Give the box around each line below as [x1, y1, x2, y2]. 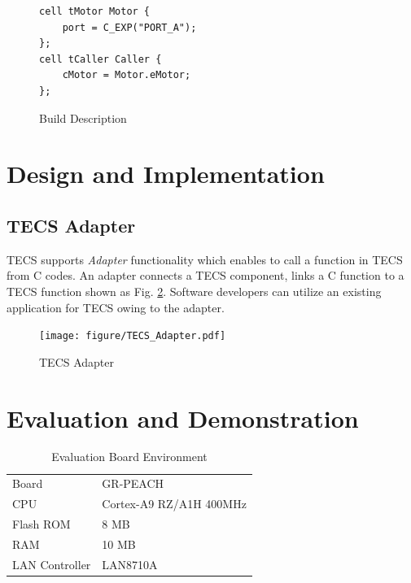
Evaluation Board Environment [51, 448, 208, 465]
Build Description [39, 109, 127, 126]
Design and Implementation [7, 157, 325, 190]
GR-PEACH [102, 475, 164, 492]
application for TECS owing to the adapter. [7, 298, 225, 315]
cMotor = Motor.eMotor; [62, 69, 191, 81]
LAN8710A [102, 555, 158, 572]
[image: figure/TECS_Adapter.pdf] [39, 330, 226, 342]
